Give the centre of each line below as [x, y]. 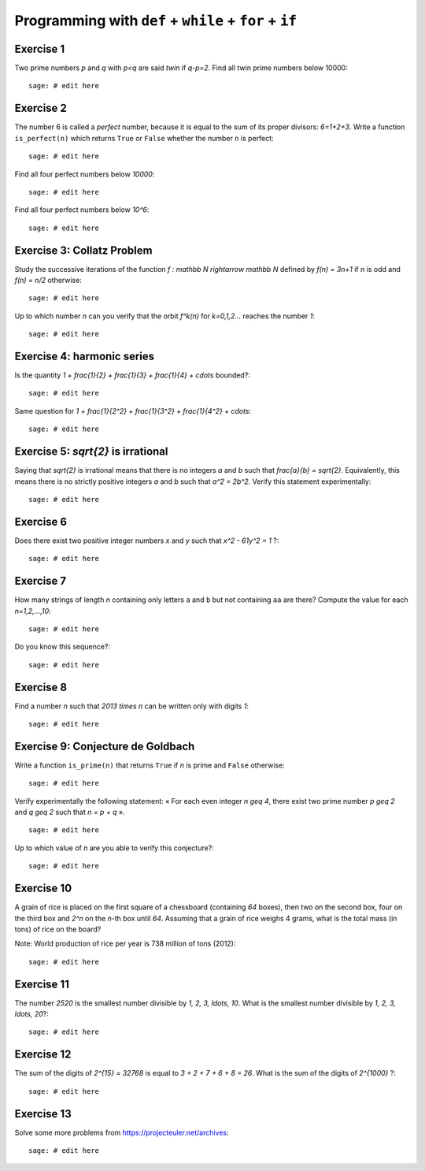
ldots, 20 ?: [31, 1014]
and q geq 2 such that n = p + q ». [70, 812]
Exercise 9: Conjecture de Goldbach [105, 746]
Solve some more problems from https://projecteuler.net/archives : [122, 1132]
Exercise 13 [43, 1114]
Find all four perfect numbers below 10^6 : [82, 210]
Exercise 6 [41, 521]
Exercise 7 [41, 581]
